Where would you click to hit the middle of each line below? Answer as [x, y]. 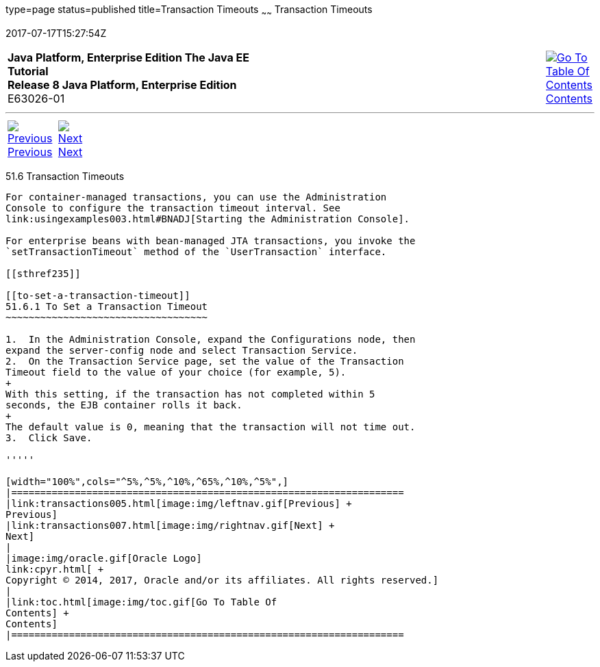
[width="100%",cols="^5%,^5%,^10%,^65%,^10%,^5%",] [147, 481]
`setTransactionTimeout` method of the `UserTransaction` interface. [196, 251]
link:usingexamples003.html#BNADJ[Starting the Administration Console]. [208, 219]
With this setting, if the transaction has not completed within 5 [190, 394]
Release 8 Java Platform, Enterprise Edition [122, 84]
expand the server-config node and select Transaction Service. [182, 350]
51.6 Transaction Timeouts [65, 176]
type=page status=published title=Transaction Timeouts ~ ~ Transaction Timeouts [189, 11]
